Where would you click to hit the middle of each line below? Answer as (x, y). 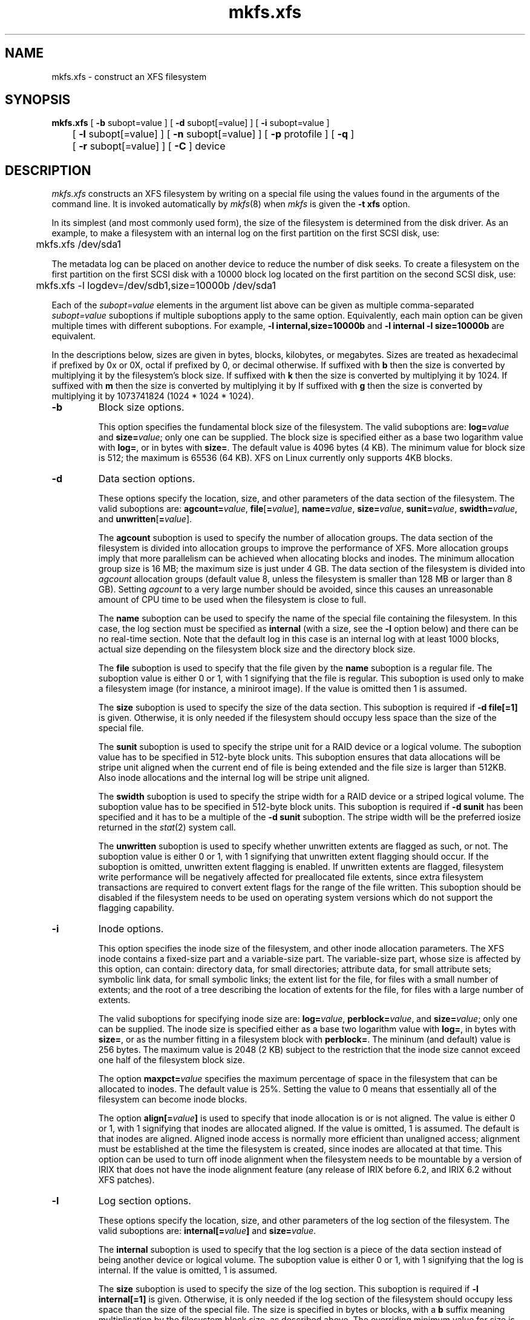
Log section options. (145, 1201)
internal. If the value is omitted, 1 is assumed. (188, 1270)
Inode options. (131, 929)
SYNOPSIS (38, 100)
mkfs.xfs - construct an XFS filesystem (129, 76)
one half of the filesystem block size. (172, 1060)
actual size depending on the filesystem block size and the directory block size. (257, 649)
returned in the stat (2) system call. (167, 827)
